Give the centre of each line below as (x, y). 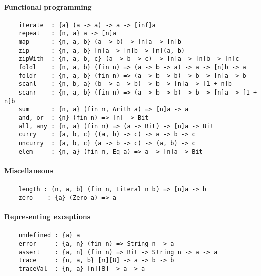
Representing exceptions (47, 216)
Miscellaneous (29, 170)
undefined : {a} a (49, 235)
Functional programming (48, 6)
